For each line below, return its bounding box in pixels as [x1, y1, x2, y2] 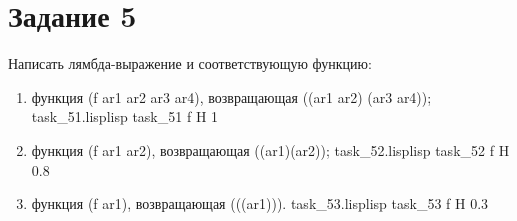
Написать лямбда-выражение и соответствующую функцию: [8, 53, 372, 74]
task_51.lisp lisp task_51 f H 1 [31, 106, 219, 127]
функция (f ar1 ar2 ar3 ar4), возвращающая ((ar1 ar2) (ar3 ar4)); [31, 86, 432, 107]
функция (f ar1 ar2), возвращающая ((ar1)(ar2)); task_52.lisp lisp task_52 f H [31, 139, 510, 160]
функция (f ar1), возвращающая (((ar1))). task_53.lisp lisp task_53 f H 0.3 [31, 193, 489, 214]
